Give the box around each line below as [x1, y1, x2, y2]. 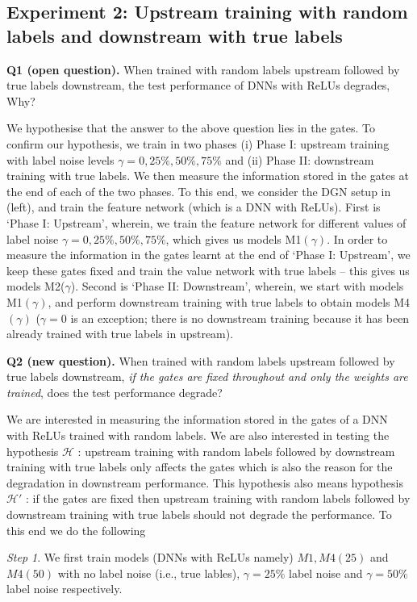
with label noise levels [6, 151, 115, 168]
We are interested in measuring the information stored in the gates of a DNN [6, 411, 388, 428]
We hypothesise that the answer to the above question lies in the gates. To [6, 119, 376, 136]
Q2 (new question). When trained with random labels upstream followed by [6, 352, 395, 369]
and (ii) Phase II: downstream [225, 151, 374, 168]
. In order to [327, 230, 388, 247]
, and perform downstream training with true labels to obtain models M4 [48, 293, 411, 310]
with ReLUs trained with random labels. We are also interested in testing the [6, 427, 390, 444]
